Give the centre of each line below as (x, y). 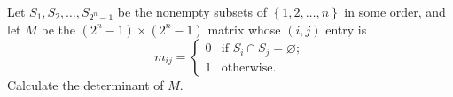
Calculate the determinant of (86, 84)
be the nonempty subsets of (192, 11)
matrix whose (244, 29)
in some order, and (395, 11)
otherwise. (249, 67)
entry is (346, 29)
